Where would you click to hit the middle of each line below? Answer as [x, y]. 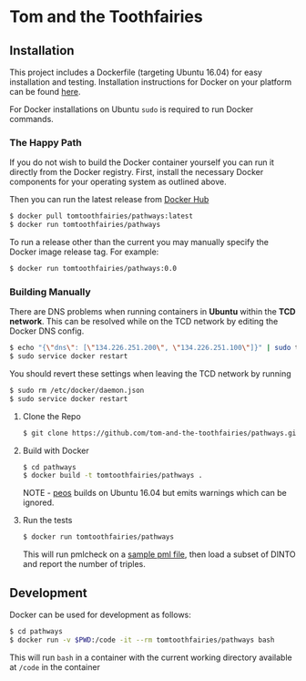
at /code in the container [55, 666]
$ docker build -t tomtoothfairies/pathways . [112, 476]
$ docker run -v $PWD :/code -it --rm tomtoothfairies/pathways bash [142, 640]
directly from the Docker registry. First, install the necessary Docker [137, 172]
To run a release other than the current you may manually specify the [139, 242]
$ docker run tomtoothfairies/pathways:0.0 [93, 269]
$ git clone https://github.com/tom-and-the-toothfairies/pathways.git [161, 433]
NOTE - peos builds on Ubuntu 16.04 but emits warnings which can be [154, 493]
